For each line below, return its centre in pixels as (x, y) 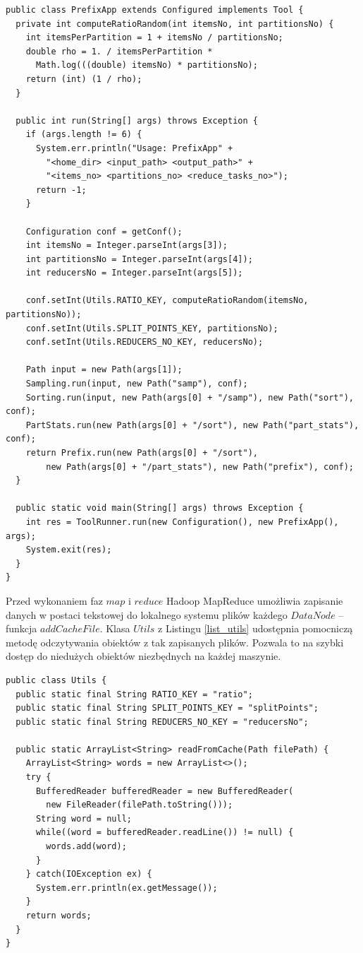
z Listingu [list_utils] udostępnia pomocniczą (256, 628)
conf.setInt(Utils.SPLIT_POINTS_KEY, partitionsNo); (152, 328)
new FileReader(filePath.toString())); (140, 805)
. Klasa (115, 628)
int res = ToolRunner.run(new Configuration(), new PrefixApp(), (182, 522)
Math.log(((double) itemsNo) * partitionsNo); (147, 65)
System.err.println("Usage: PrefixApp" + (134, 148)
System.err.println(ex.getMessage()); (127, 888)
